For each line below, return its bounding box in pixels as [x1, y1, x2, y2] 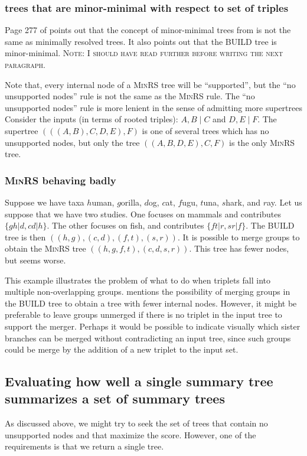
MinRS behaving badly [5, 172, 116, 187]
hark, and [226, 196, 261, 208]
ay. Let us [267, 196, 302, 208]
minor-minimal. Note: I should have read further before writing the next [5, 47, 283, 59]
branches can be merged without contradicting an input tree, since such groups [5, 331, 291, 344]
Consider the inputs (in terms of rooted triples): [5, 113, 178, 125]
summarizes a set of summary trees [5, 389, 225, 408]
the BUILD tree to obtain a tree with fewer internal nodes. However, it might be [5, 297, 297, 309]
